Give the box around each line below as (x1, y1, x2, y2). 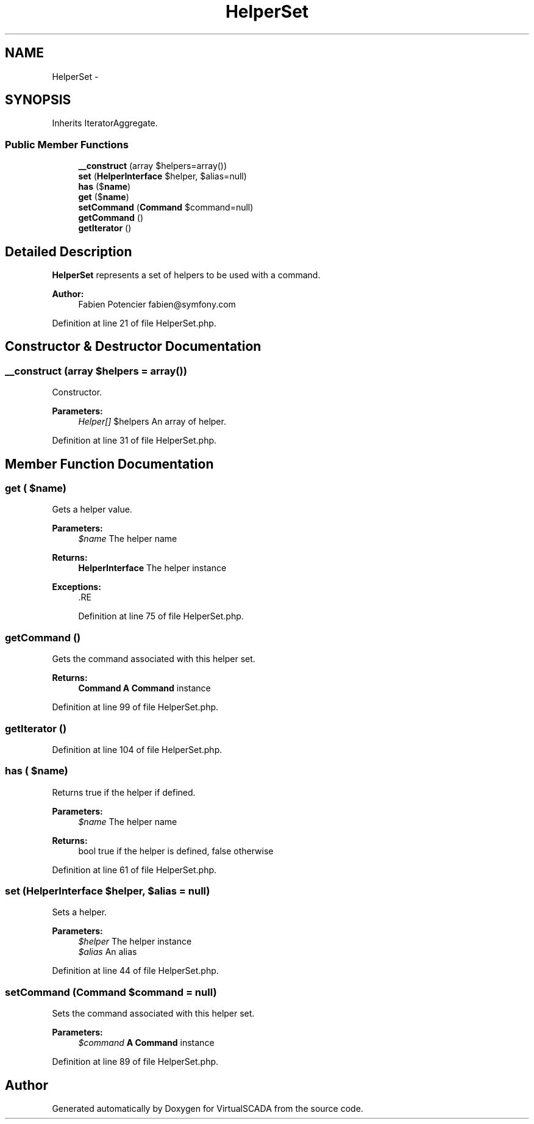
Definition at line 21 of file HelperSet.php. (52, 318, 216, 329)
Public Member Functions (5, 138, 129, 151)
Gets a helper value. (52, 504, 132, 515)
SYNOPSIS (5, 92, 71, 108)
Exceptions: (52, 582, 101, 593)
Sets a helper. (52, 907, 107, 918)
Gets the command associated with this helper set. (52, 654, 255, 665)
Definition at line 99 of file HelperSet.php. (52, 702, 219, 713)
